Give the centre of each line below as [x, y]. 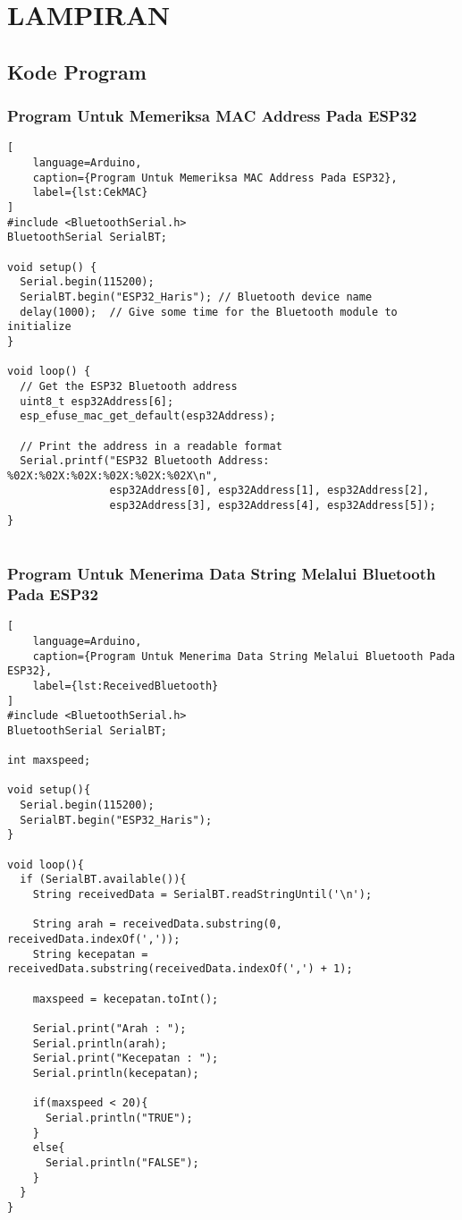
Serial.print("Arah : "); [109, 1028]
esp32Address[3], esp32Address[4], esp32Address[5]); [273, 506]
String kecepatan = [90, 954]
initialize [39, 327]
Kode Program [77, 71]
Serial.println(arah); [100, 1043]
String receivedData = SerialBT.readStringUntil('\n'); [202, 895]
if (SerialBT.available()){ [103, 880]
